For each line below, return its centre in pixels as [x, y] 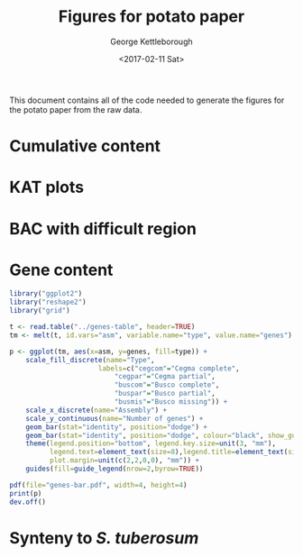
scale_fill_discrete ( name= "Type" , [90, 360]
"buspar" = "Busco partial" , [165, 394]
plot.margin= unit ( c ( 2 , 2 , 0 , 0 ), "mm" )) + [124, 461]
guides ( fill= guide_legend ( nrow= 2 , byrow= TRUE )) [115, 469]
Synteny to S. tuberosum [104, 538]
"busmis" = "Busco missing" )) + [171, 402]
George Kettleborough [151, 41]
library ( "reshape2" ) [48, 302]
